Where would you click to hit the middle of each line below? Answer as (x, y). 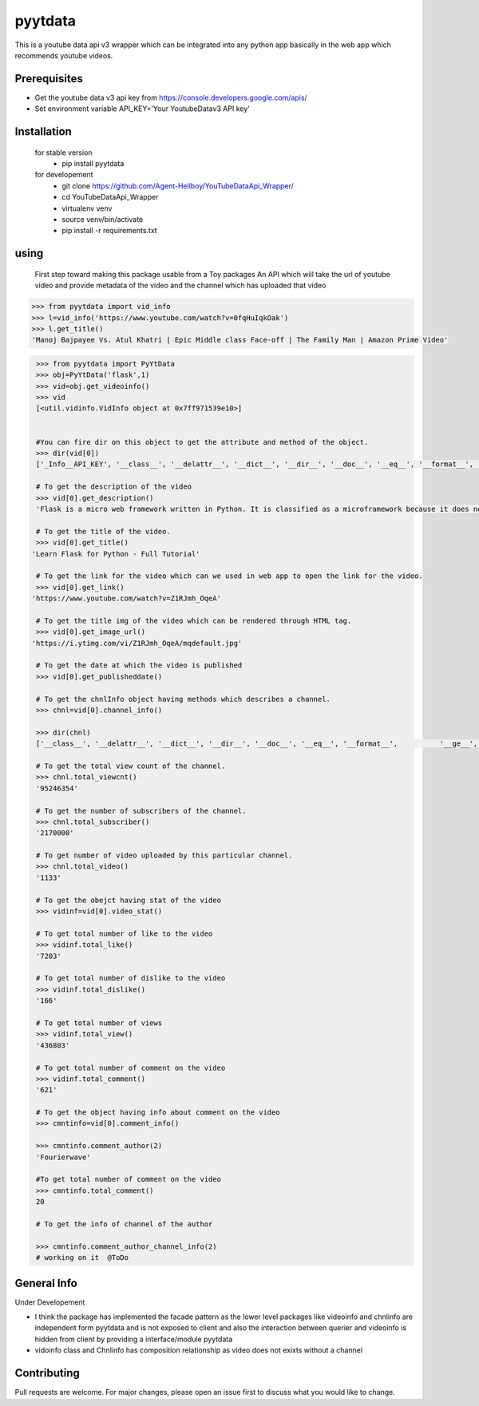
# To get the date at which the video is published (139, 665)
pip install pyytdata (93, 164)
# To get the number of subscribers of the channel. (141, 811)
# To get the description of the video (114, 487)
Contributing (47, 1373)
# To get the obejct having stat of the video (129, 900)
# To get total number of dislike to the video (131, 978)
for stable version (63, 152)
